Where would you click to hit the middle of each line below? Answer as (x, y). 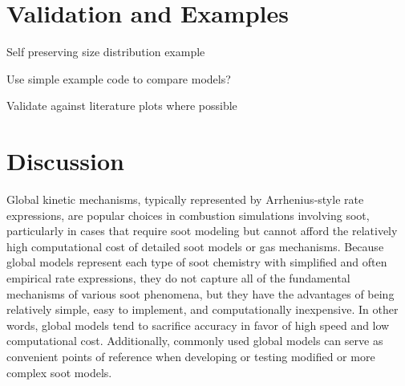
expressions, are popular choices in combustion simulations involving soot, (188, 215)
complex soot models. (59, 372)
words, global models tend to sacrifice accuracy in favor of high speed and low (198, 325)
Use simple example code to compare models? (119, 78)
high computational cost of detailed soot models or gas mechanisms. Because (195, 246)
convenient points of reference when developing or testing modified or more (191, 356)
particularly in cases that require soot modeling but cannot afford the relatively (202, 231)
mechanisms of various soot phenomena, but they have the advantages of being (200, 293)
